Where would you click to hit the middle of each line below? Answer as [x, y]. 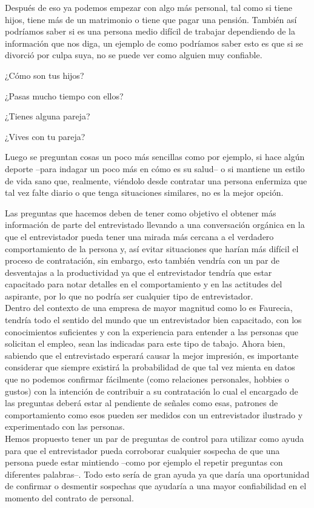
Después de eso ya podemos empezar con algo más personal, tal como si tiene [149, 7]
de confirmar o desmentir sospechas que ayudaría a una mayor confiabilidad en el [156, 486]
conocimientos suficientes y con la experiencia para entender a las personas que [152, 331]
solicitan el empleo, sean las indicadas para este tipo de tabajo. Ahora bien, [145, 343]
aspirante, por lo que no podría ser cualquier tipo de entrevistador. [129, 296]
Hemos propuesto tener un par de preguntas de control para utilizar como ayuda [155, 438]
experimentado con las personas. [65, 426]
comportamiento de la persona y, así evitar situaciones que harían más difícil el [152, 248]
